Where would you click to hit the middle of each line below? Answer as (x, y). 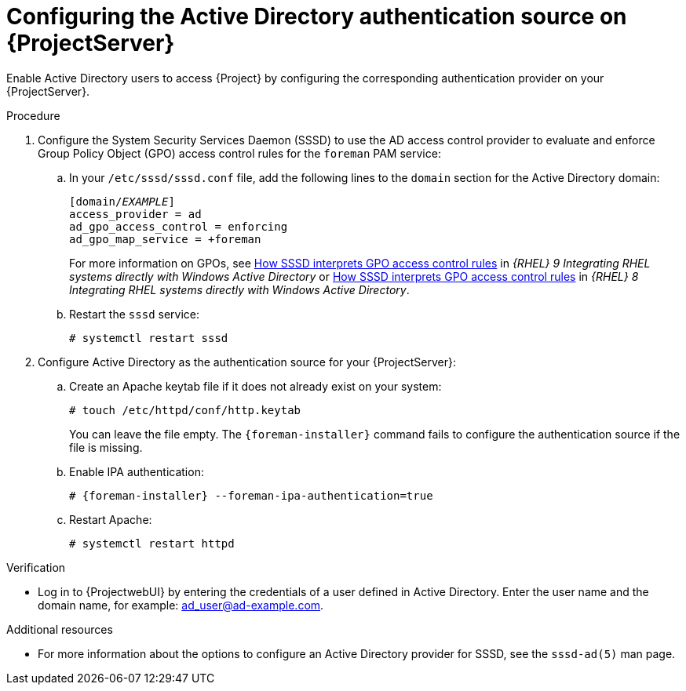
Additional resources (60, 629)
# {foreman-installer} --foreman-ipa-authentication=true (251, 495)
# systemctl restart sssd (149, 338)
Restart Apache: (111, 519)
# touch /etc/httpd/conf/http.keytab (185, 410)
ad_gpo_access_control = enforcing (179, 226)
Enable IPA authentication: (137, 471)
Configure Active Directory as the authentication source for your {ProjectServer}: (247, 362)
